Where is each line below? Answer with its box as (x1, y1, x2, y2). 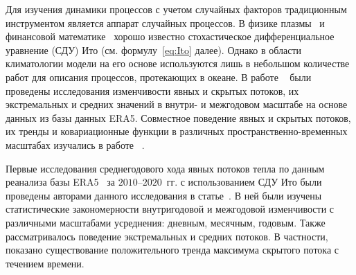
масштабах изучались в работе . (6, 137, 145, 152)
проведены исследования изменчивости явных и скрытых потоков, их (6, 83, 299, 98)
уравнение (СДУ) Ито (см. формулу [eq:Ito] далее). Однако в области (6, 42, 302, 57)
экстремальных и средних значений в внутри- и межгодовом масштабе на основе (6, 97, 348, 112)
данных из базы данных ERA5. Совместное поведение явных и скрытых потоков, (6, 110, 351, 125)
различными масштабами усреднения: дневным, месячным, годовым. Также (6, 215, 326, 229)
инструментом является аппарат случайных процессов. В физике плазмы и (6, 15, 325, 30)
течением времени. (6, 256, 84, 270)
